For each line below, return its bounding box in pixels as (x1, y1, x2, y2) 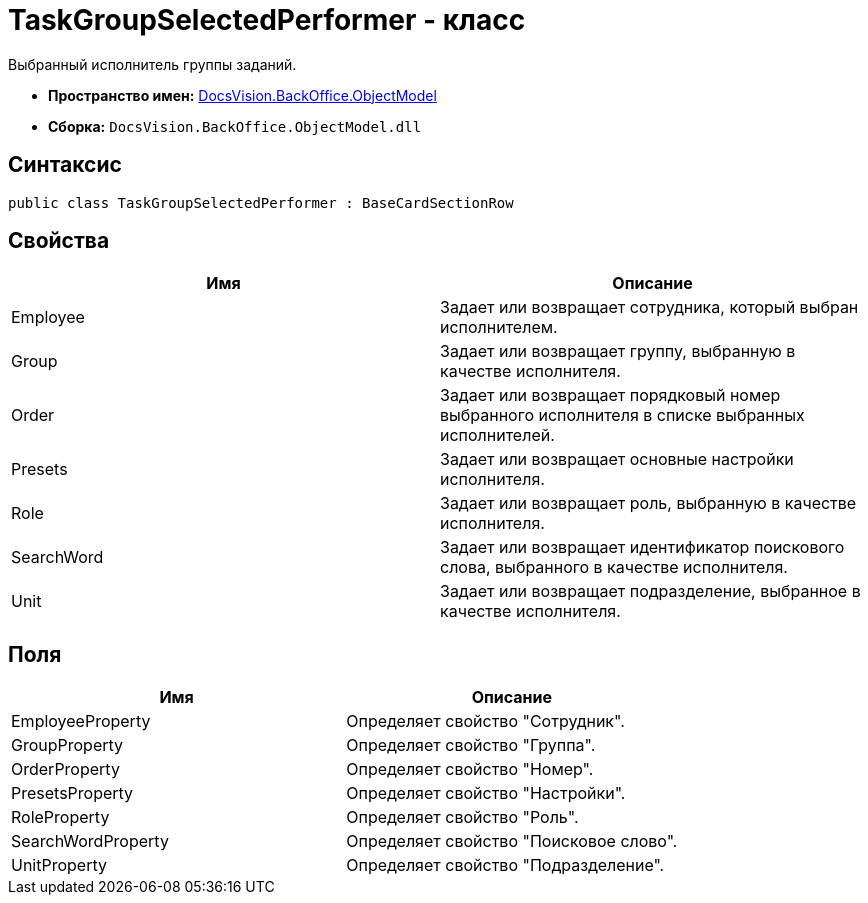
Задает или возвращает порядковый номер (440, 385, 781, 406)
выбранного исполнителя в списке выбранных (440, 405, 805, 426)
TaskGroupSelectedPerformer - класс (8, 3, 526, 37)
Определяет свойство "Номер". (346, 759, 594, 780)
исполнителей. (440, 425, 555, 446)
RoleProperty (11, 807, 110, 828)
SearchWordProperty (11, 831, 169, 852)
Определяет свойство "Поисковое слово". (346, 831, 678, 852)
